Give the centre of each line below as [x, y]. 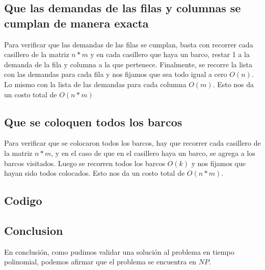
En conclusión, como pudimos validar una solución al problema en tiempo [119, 251]
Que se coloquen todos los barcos [93, 121]
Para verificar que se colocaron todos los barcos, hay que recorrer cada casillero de [132, 143]
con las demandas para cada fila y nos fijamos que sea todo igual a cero [116, 74]
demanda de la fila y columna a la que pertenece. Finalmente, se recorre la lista [128, 64]
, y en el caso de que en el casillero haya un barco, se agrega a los [153, 153]
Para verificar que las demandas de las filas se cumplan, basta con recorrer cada [129, 44]
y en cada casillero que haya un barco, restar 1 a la [170, 54]
